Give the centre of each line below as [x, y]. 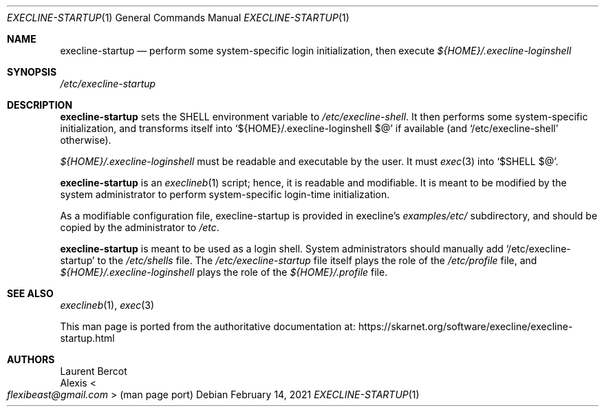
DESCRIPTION [40, 105]
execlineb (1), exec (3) [107, 305]
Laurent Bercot [94, 371]
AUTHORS [31, 359]
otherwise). [86, 140]
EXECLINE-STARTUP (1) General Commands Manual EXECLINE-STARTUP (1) [178, 18]
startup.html [87, 338]
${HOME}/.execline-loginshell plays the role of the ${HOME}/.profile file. [224, 272]
